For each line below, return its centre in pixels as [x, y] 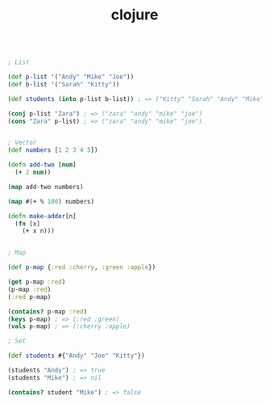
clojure [135, 15]
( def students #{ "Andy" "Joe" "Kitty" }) [77, 356]
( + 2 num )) [33, 173]
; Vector [22, 143]
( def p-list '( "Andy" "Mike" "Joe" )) [71, 77]
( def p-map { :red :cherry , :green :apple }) [82, 267]
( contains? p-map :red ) [48, 311]
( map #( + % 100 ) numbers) [51, 201]
